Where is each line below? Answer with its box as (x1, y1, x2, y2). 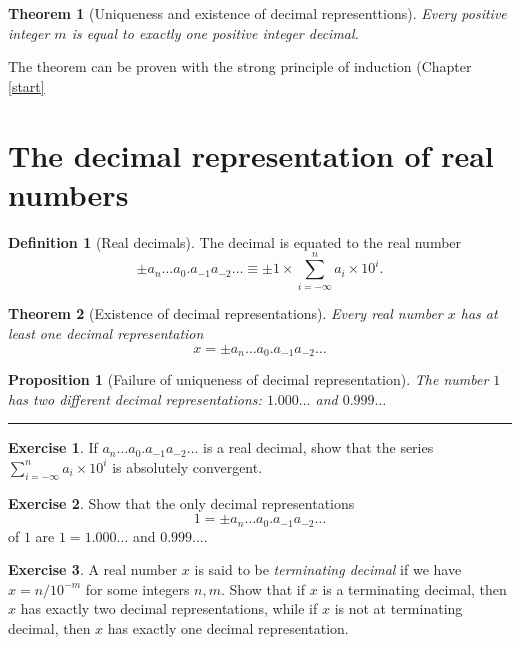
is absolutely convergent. (112, 456, 263, 477)
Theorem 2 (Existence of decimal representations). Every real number (8, 303, 443, 324)
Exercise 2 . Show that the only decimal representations (8, 492, 355, 513)
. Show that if (221, 578, 306, 599)
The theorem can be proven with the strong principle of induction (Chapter (8, 56, 472, 77)
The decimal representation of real (8, 134, 494, 175)
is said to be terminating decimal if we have (194, 559, 462, 580)
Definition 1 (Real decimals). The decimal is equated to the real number (8, 231, 462, 252)
